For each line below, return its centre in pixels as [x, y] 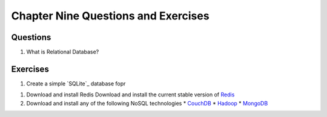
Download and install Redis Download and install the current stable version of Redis [130, 95]
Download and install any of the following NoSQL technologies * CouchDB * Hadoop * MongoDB [147, 103]
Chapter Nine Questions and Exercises [110, 16]
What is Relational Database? [63, 52]
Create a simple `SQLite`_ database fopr [76, 83]
